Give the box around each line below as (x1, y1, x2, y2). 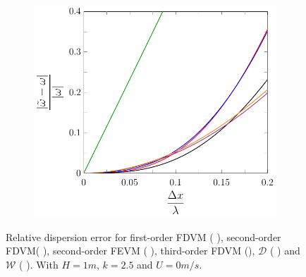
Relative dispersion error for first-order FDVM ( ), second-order (6, 229, 281, 244)
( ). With (19, 257, 59, 271)
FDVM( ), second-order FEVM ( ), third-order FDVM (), (6, 243, 255, 258)
